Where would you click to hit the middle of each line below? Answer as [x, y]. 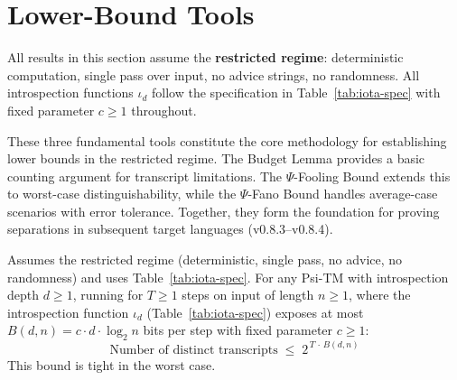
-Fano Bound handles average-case [343, 194]
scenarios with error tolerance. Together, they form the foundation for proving [224, 211]
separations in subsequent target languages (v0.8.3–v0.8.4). [170, 229]
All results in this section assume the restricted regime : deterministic [205, 57]
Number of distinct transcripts [194, 350]
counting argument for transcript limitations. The [145, 176]
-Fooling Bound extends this [372, 176]
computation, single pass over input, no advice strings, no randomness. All [214, 74]
